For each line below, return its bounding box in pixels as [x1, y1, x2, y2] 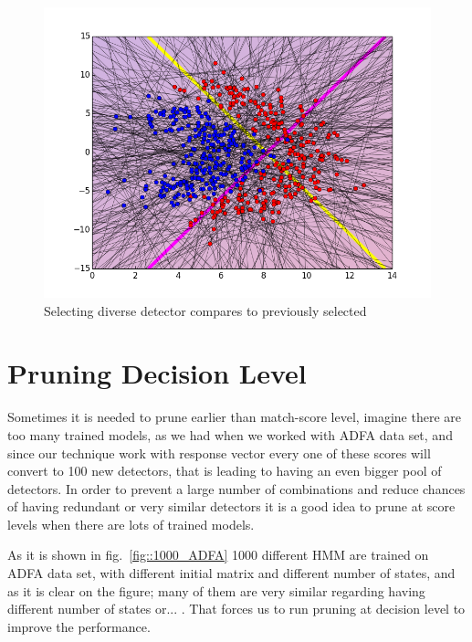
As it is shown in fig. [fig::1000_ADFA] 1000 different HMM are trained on [7, 545, 429, 564]
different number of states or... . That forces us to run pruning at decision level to [7, 599, 466, 618]
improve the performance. [7, 616, 151, 636]
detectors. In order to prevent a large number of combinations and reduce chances [7, 479, 466, 498]
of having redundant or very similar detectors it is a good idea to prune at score [7, 497, 456, 516]
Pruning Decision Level [7, 354, 307, 392]
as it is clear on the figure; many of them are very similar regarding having [7, 581, 425, 600]
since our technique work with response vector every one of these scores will [7, 443, 431, 462]
